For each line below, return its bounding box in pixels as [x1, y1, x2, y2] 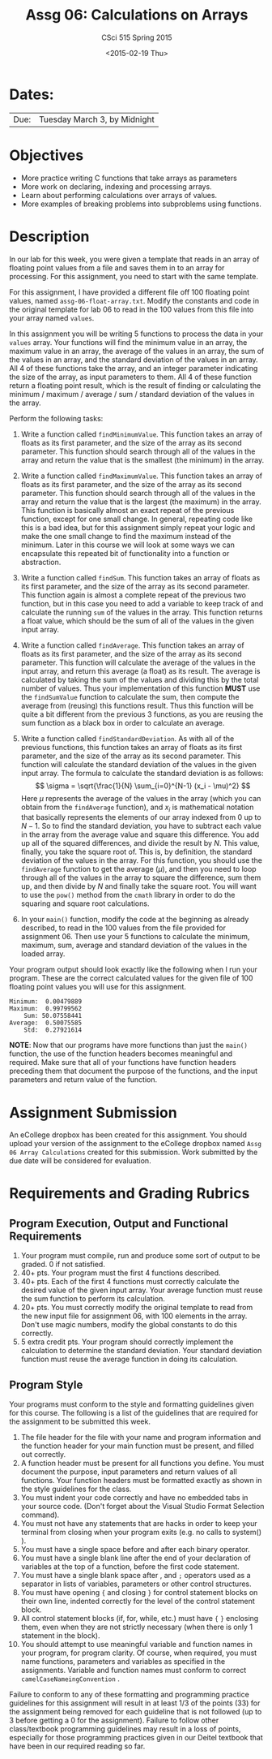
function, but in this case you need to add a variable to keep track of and [20, 598, 264, 608]
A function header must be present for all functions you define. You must [20, 1459, 265, 1468]
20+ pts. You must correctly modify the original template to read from [20, 1303, 253, 1313]
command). [20, 1510, 60, 1520]
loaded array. [20, 949, 66, 959]
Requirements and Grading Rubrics [9, 1184, 250, 1203]
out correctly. [20, 1450, 66, 1459]
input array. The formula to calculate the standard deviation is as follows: [20, 768, 264, 778]
